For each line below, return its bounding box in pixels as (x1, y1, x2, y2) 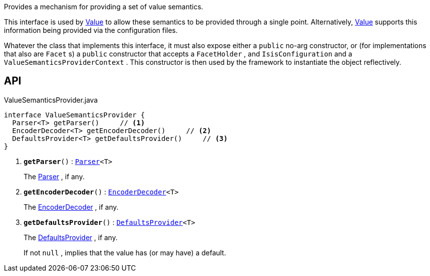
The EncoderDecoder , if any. (24, 202, 119, 211)
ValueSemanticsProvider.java (4, 95, 98, 104)
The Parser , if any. (24, 172, 85, 181)
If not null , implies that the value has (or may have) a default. (24, 248, 226, 257)
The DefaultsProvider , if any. (24, 233, 118, 242)
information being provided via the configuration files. (4, 26, 178, 34)
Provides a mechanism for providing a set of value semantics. (4, 2, 203, 11)
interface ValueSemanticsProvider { (4, 110, 145, 119)
